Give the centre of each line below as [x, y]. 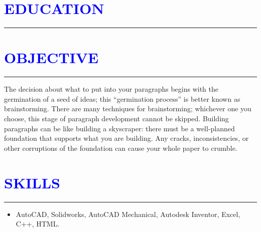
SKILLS [32, 182]
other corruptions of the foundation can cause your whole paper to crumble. [121, 148]
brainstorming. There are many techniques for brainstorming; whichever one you [128, 108]
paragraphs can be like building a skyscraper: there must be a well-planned [119, 128]
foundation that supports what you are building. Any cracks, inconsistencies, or [126, 138]
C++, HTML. [38, 224]
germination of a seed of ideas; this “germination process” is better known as [122, 98]
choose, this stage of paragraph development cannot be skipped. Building [116, 119]
